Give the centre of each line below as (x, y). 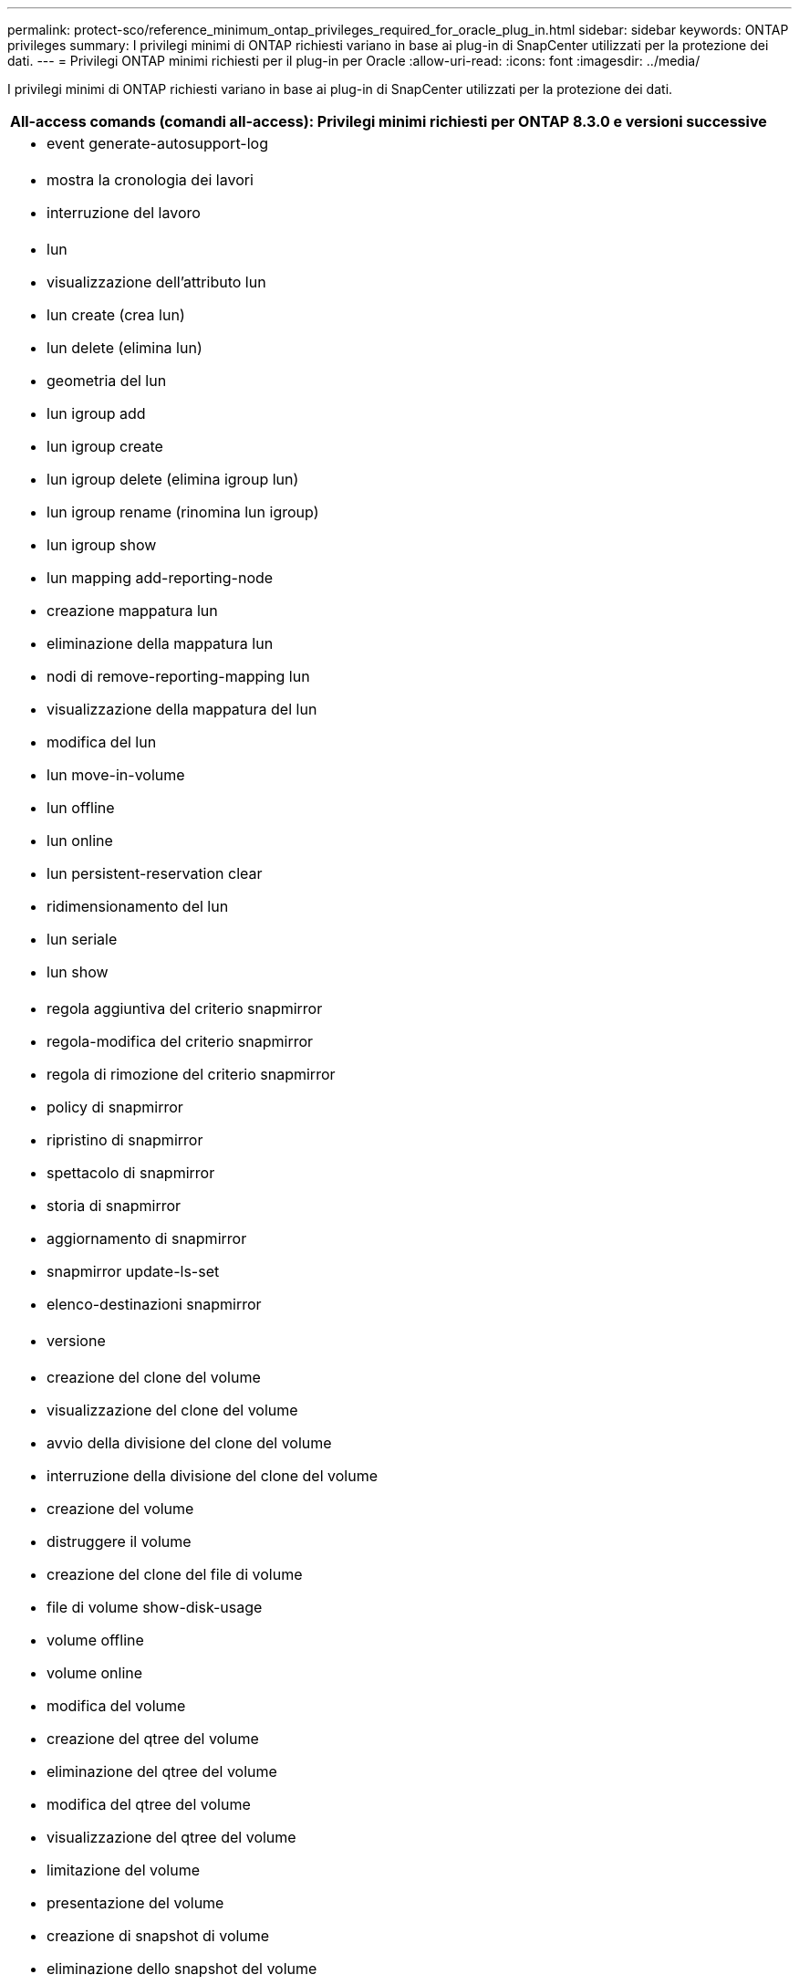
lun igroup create (105, 446)
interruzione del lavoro (124, 213)
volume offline (95, 1640)
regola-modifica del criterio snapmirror (180, 1041)
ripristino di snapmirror (125, 1140)
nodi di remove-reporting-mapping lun (178, 676)
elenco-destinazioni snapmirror (154, 1304)
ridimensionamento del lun (138, 906)
